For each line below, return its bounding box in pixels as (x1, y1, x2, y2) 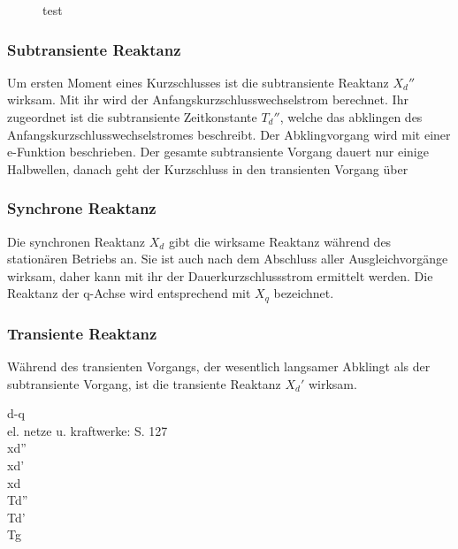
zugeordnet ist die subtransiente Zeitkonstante (7, 108, 257, 126)
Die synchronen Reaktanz (7, 232, 146, 250)
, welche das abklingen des (279, 108, 423, 126)
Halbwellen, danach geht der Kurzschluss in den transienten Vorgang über (7, 159, 408, 178)
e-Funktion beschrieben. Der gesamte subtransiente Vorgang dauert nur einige (7, 142, 429, 161)
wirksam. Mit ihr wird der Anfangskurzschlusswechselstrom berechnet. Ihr (7, 90, 408, 109)
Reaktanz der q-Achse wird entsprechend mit (7, 284, 251, 302)
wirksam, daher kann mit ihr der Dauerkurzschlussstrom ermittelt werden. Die (7, 266, 433, 285)
